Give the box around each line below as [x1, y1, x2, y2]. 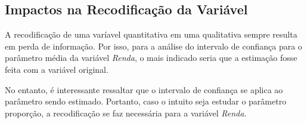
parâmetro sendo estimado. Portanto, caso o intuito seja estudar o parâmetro [5, 95, 287, 107]
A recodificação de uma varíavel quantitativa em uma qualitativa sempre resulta [5, 28, 297, 41]
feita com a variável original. [5, 63, 108, 75]
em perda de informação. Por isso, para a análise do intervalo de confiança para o [5, 39, 302, 52]
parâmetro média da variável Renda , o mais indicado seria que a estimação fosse [5, 51, 297, 64]
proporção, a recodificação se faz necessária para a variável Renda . [5, 106, 247, 119]
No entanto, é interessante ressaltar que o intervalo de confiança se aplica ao [5, 83, 283, 96]
